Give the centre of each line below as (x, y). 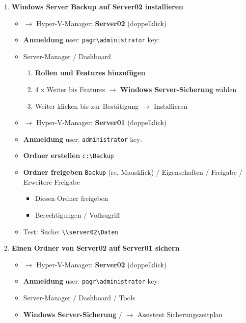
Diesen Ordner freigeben (71, 198)
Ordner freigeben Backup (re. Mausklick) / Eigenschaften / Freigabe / (133, 172)
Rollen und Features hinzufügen (90, 73)
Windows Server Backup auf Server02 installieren (97, 6)
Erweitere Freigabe (52, 181)
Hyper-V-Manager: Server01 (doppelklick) (101, 122)
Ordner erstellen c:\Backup (68, 155)
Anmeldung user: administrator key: (83, 139)
